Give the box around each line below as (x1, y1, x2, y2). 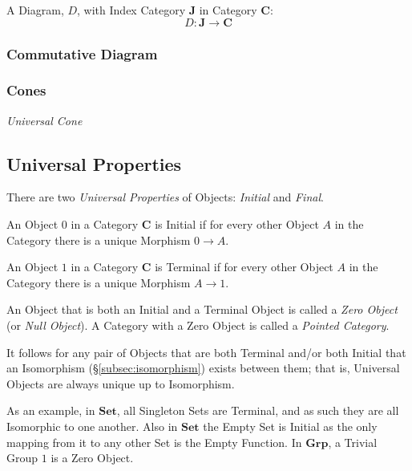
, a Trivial (328, 433, 378, 450)
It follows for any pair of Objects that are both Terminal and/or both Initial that (6, 343, 406, 360)
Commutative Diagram (6, 43, 158, 63)
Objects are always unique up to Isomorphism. (6, 375, 235, 392)
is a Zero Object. (50, 449, 134, 466)
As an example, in (6, 402, 95, 419)
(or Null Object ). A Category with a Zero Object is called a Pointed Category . (6, 317, 390, 334)
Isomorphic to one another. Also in (6, 417, 178, 434)
